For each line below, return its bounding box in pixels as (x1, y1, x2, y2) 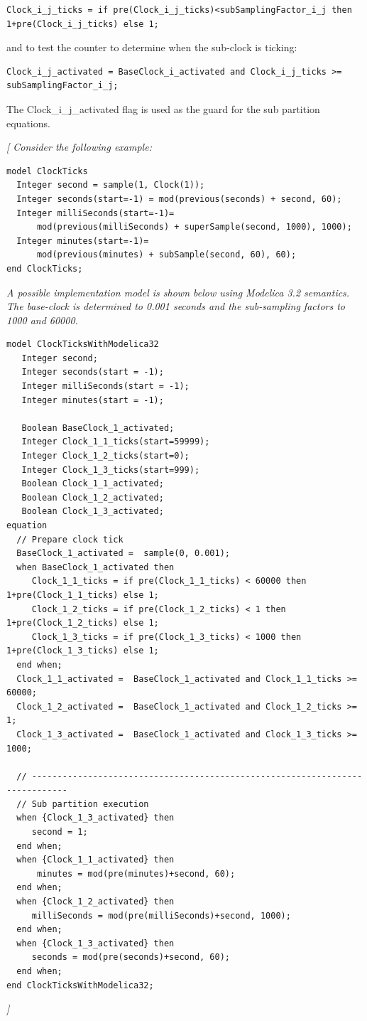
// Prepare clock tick (16, 534, 124, 545)
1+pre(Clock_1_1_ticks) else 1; (6, 589, 159, 600)
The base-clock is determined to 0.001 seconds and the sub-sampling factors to (6, 299, 345, 314)
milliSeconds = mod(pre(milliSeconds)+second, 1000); (31, 910, 291, 921)
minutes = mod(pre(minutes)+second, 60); (36, 868, 236, 879)
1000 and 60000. (6, 312, 78, 327)
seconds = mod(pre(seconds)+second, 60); (31, 952, 230, 963)
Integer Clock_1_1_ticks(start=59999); (21, 437, 210, 447)
